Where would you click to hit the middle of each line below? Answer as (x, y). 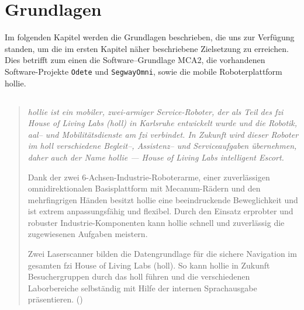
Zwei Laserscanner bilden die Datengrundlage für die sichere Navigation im (162, 254)
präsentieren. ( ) (55, 299)
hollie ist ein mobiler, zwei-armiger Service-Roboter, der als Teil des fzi (156, 111)
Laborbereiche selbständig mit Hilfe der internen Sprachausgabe (142, 288)
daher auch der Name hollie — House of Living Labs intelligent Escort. (156, 157)
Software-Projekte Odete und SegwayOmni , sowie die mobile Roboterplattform (144, 71)
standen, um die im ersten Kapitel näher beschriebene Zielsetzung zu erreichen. (147, 48)
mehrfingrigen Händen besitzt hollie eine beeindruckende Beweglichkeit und (163, 199)
